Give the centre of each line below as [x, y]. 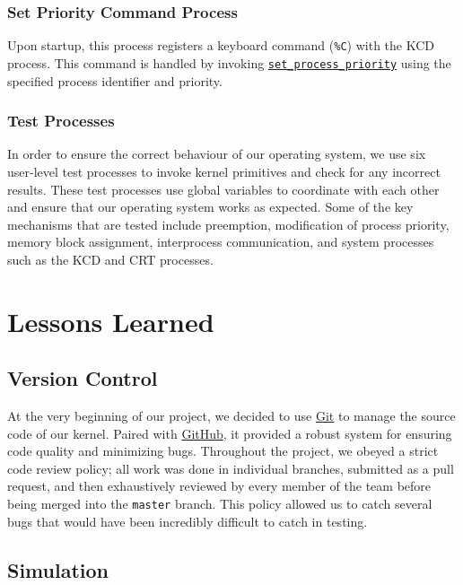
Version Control [83, 378]
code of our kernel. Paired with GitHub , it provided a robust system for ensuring [230, 433]
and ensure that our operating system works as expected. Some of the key [210, 207]
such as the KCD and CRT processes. [110, 259]
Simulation [58, 569]
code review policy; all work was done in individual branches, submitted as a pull [231, 468]
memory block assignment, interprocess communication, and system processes [221, 242]
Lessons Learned [111, 321]
